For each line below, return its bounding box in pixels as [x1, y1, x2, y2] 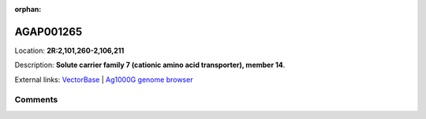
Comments [14, 95, 58, 106]
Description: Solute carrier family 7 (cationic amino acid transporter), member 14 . [14, 60, 286, 70]
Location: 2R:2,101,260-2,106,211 [14, 46, 125, 55]
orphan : [14, 5, 42, 13]
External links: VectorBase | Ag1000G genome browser [14, 75, 193, 84]
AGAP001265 [14, 24, 83, 39]
